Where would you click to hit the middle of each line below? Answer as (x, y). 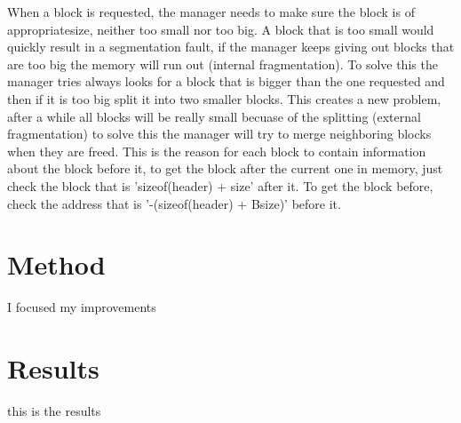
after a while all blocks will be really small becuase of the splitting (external (214, 116)
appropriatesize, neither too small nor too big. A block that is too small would (221, 29)
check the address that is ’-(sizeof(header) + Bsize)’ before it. (174, 203)
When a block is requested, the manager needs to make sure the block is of (211, 12)
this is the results (54, 410)
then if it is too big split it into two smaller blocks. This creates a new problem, (224, 98)
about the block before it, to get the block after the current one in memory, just (225, 168)
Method (56, 264)
